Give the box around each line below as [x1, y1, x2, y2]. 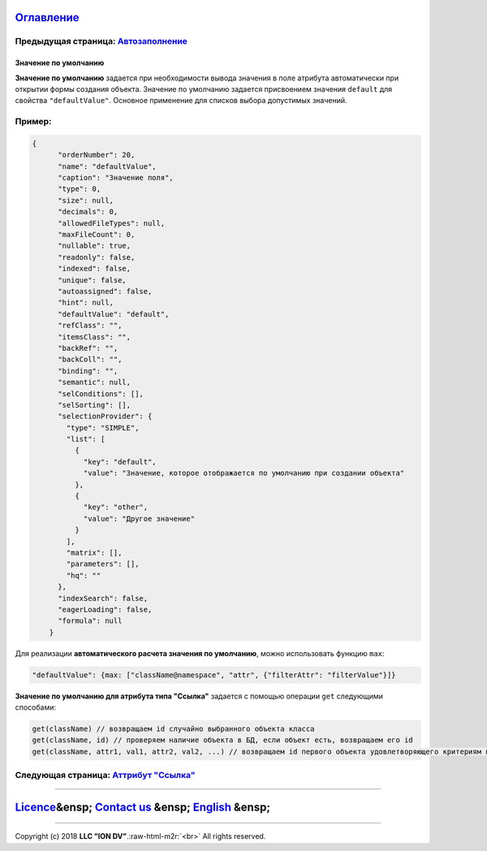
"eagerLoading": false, [58, 605, 153, 614]
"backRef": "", [58, 343, 119, 352]
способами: [15, 702, 57, 712]
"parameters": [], [66, 559, 140, 568]
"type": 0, [58, 184, 101, 194]
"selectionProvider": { [58, 412, 153, 421]
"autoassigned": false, [58, 287, 153, 296]
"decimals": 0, [58, 207, 119, 217]
